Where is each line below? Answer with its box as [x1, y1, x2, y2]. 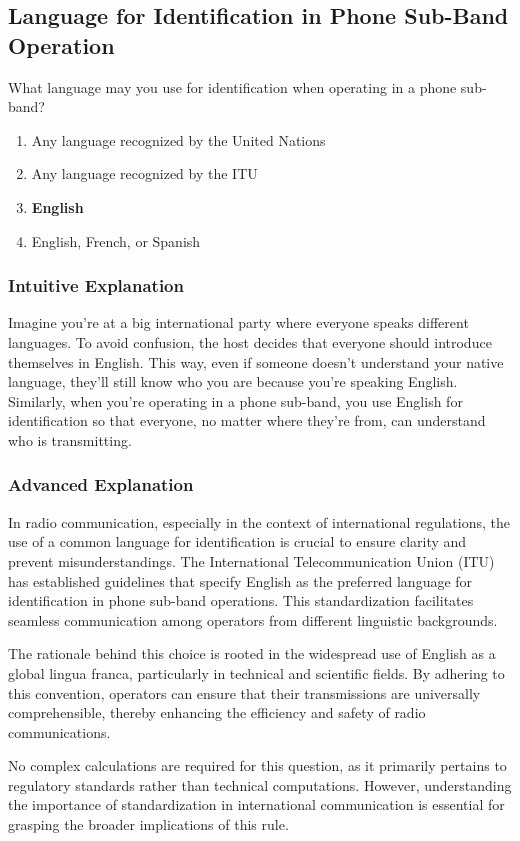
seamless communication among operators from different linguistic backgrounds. [8, 609, 498, 630]
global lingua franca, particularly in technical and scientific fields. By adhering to [8, 662, 505, 683]
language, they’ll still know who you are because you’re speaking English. [8, 371, 458, 392]
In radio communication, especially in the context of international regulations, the [8, 511, 510, 532]
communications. [8, 721, 111, 742]
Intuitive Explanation [8, 273, 184, 298]
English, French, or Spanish [31, 230, 201, 251]
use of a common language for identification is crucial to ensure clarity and [8, 531, 467, 552]
